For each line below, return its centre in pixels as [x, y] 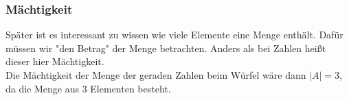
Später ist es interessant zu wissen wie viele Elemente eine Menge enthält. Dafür [174, 35]
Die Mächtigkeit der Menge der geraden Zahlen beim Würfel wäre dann [156, 75]
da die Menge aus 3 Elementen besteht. [88, 88]
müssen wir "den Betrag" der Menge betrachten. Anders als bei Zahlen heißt [166, 48]
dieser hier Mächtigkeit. [55, 61]
